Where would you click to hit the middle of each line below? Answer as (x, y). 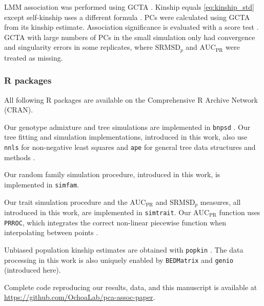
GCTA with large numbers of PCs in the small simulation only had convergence (130, 37)
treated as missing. (34, 57)
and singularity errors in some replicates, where (78, 47)
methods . (20, 157)
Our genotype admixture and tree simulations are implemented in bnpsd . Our (127, 127)
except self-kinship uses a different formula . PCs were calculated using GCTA (127, 17)
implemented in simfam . (42, 184)
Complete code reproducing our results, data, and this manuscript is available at (131, 287)
